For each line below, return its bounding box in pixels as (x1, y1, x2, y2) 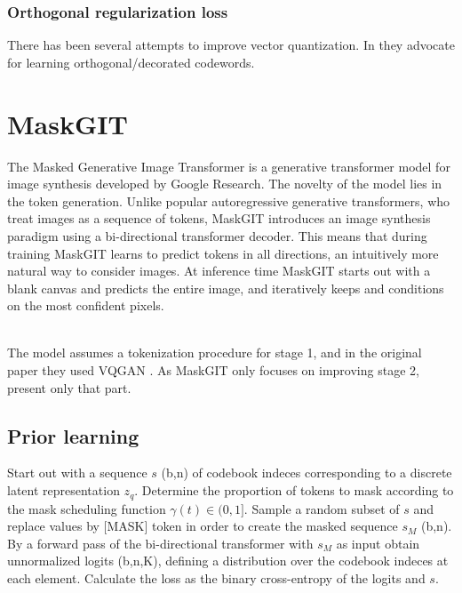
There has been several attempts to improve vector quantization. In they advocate (7, 36, 455, 54)
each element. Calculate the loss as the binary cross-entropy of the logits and (7, 568, 426, 587)
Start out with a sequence (7, 463, 147, 482)
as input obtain (336, 533, 420, 552)
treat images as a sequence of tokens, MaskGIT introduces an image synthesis (7, 209, 431, 228)
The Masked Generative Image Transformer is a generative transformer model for (7, 156, 450, 175)
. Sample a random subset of (243, 499, 400, 517)
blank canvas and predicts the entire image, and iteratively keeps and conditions (7, 278, 444, 297)
